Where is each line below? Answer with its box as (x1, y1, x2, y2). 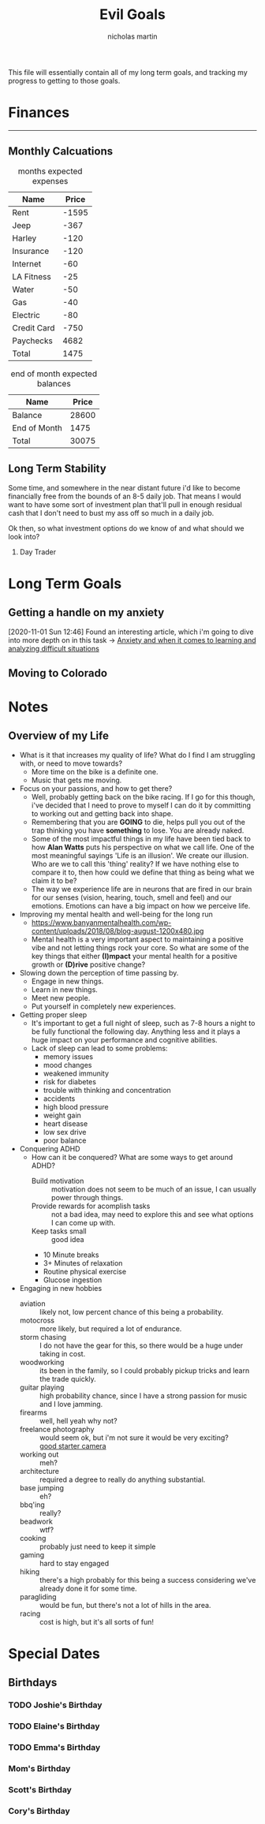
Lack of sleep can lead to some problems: (31, 1043, 168, 1053)
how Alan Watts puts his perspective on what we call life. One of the (31, 842, 255, 852)
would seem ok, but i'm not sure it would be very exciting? (39, 1433, 229, 1442)
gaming (19, 1550, 45, 1559)
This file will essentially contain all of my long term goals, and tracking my (8, 67, 248, 76)
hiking (19, 1567, 40, 1576)
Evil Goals (99, 6, 166, 24)
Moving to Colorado (8, 666, 108, 680)
